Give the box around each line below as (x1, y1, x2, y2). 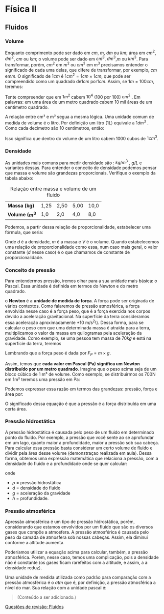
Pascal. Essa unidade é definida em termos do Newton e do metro (5, 283, 139, 289)
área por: (5, 391, 23, 397)
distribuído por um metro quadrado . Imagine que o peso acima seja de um (5, 366, 157, 372)
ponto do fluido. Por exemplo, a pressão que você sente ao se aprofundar (5, 434, 154, 440)
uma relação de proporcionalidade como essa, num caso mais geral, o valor (5, 244, 158, 250)
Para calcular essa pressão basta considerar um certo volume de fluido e (5, 445, 153, 451)
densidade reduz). (5, 565, 42, 571)
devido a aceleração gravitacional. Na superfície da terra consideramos (5, 314, 150, 320)
